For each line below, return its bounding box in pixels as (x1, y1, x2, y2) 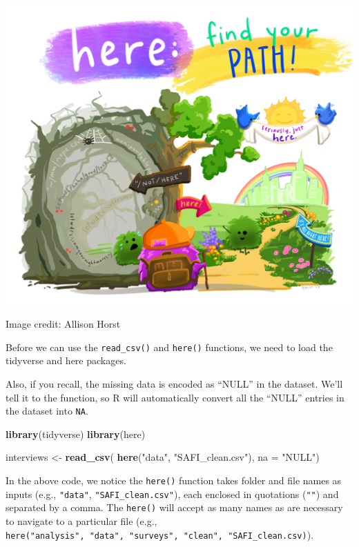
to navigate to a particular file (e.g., (6, 514, 157, 528)
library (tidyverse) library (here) (6, 426, 146, 441)
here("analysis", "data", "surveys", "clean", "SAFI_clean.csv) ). (6, 527, 314, 541)
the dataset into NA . (6, 404, 88, 418)
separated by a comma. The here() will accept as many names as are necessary (6, 500, 343, 515)
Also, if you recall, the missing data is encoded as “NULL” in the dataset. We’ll (6, 377, 343, 391)
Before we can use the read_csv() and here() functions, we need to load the (6, 339, 333, 354)
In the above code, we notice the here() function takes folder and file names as (6, 473, 342, 488)
